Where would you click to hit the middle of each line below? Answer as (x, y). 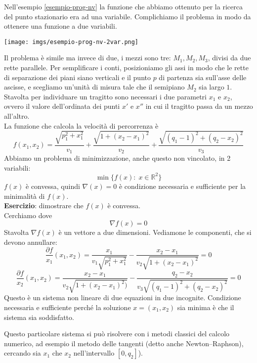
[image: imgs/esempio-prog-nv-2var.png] (71, 42)
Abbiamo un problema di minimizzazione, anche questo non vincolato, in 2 (117, 158)
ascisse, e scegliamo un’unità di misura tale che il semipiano (94, 87)
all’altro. (17, 116)
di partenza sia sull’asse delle (203, 77)
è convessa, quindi (53, 186)
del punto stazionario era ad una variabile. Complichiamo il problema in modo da (128, 16)
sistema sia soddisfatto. (39, 317)
